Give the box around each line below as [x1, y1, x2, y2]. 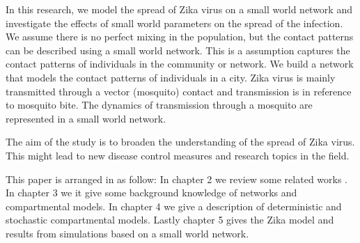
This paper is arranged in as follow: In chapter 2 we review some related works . [6, 171, 347, 186]
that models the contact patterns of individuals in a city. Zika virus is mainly [6, 70, 336, 84]
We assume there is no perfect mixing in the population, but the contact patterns [6, 29, 354, 44]
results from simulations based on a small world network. [6, 226, 249, 240]
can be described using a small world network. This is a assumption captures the [6, 42, 350, 57]
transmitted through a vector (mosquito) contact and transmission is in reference [6, 84, 352, 98]
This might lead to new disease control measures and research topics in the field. [6, 148, 350, 162]
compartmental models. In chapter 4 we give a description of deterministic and [6, 198, 342, 213]
